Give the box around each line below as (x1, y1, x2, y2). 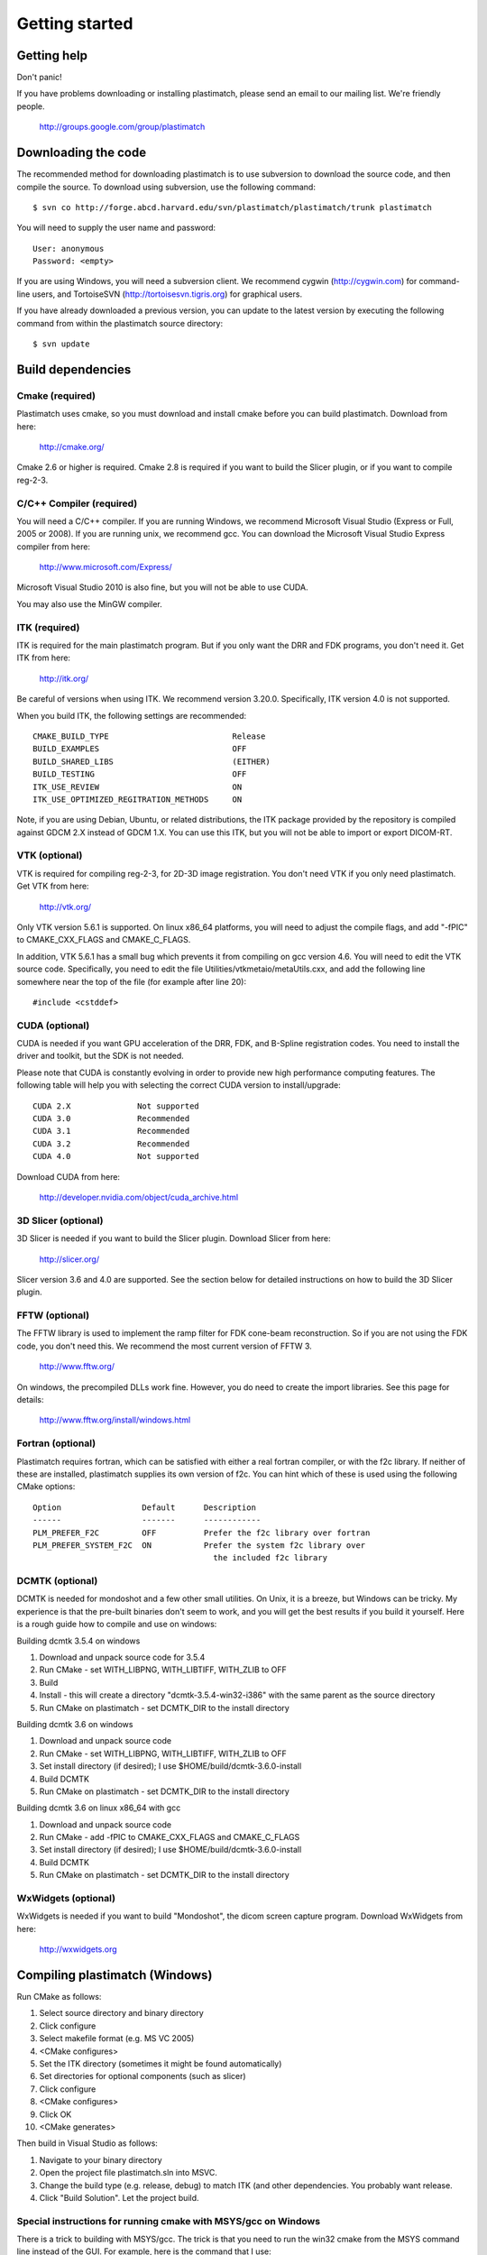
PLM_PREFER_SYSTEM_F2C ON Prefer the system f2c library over (32, 1540, 366, 1551)
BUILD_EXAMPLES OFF (32, 744, 247, 754)
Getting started (16, 14, 133, 33)
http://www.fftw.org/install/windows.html (39, 1414, 191, 1425)
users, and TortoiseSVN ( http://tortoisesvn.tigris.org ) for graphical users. (32, 289, 302, 299)
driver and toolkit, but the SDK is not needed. (16, 1051, 184, 1062)
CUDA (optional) (16, 1019, 90, 1032)
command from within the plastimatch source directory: (16, 318, 224, 328)
